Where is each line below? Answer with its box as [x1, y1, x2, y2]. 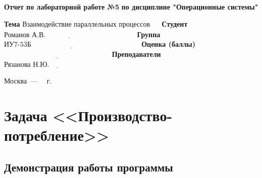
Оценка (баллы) [141, 39, 195, 49]
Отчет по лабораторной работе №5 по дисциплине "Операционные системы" [4, 2, 258, 12]
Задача [4, 105, 47, 125]
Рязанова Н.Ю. [4, 61, 49, 68]
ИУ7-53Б [4, 41, 31, 49]
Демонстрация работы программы [4, 159, 173, 174]
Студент [162, 18, 188, 29]
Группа [137, 29, 161, 39]
